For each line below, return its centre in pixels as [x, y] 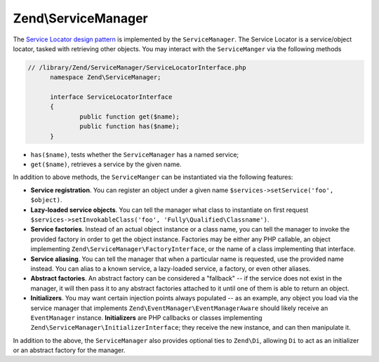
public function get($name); [130, 116]
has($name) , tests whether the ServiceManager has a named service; [135, 154]
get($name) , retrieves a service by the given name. [106, 164]
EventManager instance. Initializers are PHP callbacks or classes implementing [146, 317]
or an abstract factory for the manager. [69, 350]
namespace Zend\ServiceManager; [106, 78]
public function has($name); [130, 127]
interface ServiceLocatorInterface [111, 97]
